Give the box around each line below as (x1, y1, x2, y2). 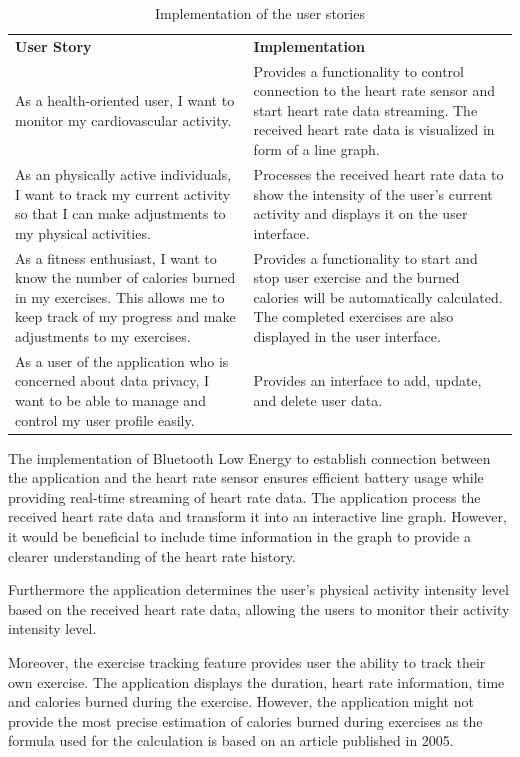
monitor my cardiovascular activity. (15, 109, 232, 130)
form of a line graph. (253, 139, 380, 160)
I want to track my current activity (15, 183, 231, 204)
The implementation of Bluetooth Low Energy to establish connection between (8, 447, 491, 468)
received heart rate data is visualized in (253, 119, 495, 140)
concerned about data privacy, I (15, 370, 210, 391)
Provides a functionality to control (253, 60, 464, 81)
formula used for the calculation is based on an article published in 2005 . (8, 730, 454, 751)
